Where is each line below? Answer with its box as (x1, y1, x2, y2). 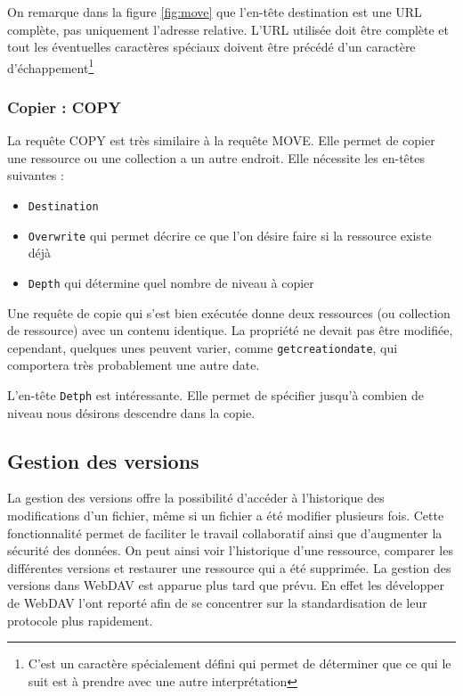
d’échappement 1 (7, 55, 94, 77)
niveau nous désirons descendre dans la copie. (7, 403, 256, 422)
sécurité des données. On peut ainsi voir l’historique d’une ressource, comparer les (7, 541, 453, 560)
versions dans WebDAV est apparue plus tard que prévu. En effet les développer (7, 576, 445, 594)
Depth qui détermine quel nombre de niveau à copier (28, 273, 314, 291)
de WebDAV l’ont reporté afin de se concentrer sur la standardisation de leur (7, 594, 427, 612)
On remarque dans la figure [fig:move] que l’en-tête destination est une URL (7, 3, 422, 20)
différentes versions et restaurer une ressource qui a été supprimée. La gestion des (7, 558, 451, 577)
